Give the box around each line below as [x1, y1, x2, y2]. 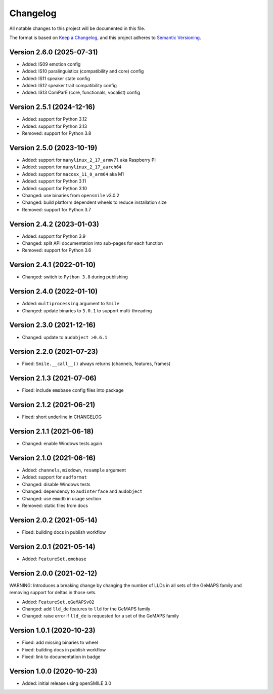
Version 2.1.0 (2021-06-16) [9, 454, 96, 462]
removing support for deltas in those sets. [9, 590, 97, 596]
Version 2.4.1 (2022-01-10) [9, 261, 96, 269]
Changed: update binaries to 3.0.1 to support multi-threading [22, 307, 152, 314]
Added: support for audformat [22, 474, 87, 480]
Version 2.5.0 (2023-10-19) [9, 143, 98, 152]
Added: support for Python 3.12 [22, 116, 87, 122]
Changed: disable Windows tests [22, 481, 90, 487]
